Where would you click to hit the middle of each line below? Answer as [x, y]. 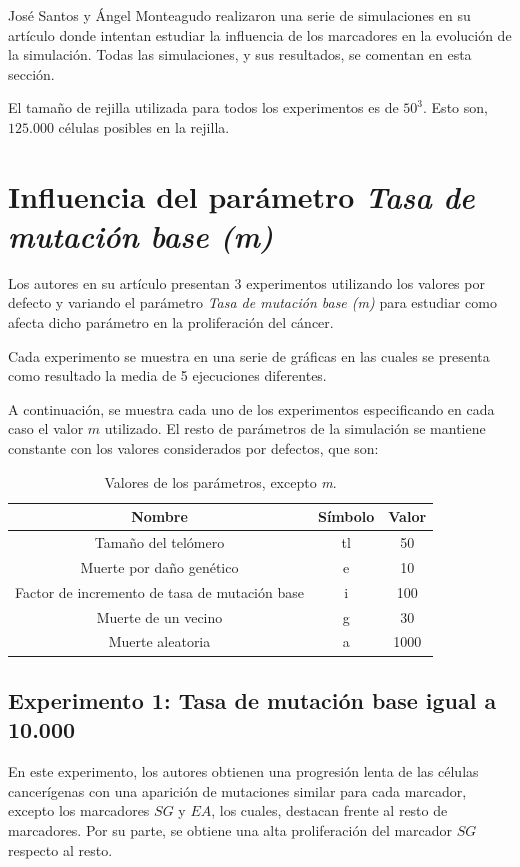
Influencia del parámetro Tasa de [241, 196]
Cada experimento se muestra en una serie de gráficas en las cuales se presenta [249, 355]
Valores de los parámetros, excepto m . [220, 481]
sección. [31, 73]
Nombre [159, 516]
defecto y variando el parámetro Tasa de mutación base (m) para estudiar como [252, 302]
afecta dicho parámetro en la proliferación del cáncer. [171, 322]
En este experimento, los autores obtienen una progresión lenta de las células [243, 771]
